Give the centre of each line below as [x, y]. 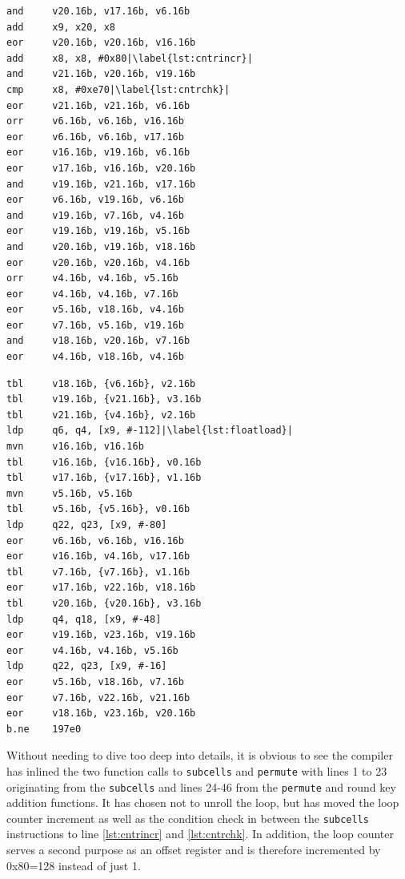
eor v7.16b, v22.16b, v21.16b [98, 698]
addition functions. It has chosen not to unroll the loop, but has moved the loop [203, 802]
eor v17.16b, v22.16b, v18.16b [101, 588]
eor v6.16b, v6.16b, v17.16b [95, 137]
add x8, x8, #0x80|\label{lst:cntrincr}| [130, 58]
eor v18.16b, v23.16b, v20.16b [101, 714]
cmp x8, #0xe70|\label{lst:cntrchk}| [118, 89]
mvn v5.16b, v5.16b [70, 493]
